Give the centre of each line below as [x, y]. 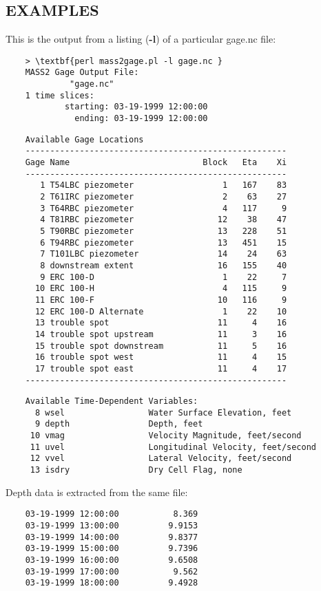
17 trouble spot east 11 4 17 [161, 368]
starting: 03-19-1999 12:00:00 [136, 107]
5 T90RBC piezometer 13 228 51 [164, 231]
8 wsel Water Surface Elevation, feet [163, 412]
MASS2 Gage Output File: [82, 73]
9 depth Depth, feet [119, 424]
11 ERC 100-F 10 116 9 [161, 300]
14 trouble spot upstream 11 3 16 [161, 334]
